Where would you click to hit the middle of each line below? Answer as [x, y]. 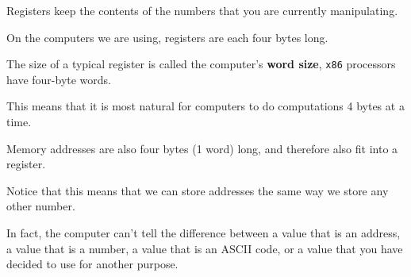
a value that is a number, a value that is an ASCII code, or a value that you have [205, 248]
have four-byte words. [59, 79]
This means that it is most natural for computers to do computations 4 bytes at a [205, 106]
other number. [41, 206]
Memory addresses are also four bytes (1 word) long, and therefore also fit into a [202, 148]
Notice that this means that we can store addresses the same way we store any [198, 190]
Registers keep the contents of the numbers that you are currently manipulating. [202, 10]
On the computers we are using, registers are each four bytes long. [167, 37]
